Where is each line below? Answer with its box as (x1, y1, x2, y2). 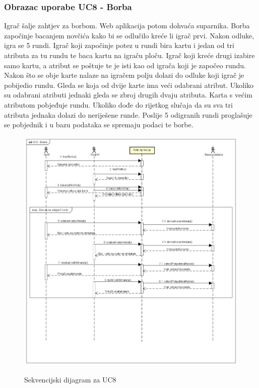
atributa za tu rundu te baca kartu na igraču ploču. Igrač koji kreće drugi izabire (4, 50, 255, 60)
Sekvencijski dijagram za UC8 (24, 374, 116, 385)
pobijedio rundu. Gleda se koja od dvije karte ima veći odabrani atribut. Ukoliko (4, 79, 254, 90)
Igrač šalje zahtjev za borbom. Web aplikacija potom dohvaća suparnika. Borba (4, 20, 250, 31)
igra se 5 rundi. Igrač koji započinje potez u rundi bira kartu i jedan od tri (4, 40, 234, 51)
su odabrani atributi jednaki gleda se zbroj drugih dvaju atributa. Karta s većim (4, 89, 252, 100)
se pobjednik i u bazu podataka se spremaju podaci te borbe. (4, 119, 193, 130)
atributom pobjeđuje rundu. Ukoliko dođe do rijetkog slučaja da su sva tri (4, 99, 233, 110)
